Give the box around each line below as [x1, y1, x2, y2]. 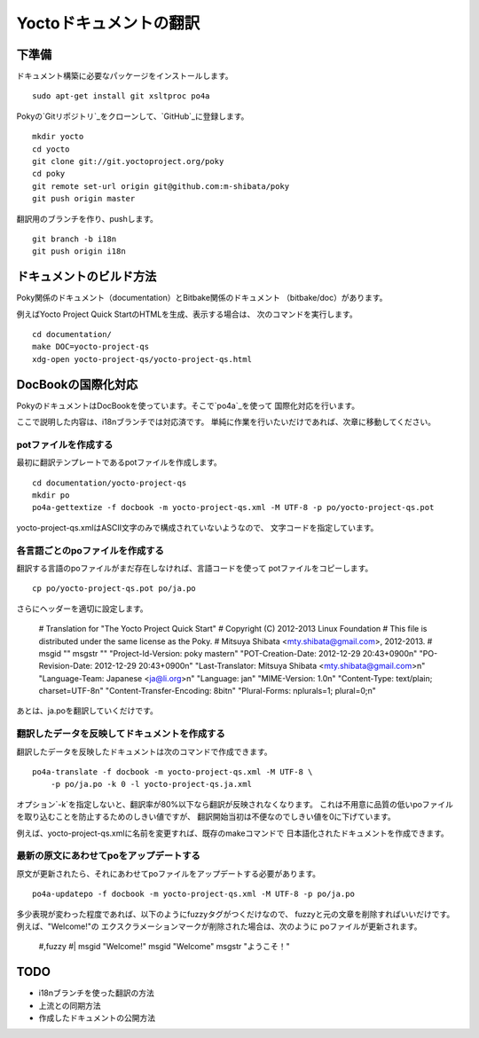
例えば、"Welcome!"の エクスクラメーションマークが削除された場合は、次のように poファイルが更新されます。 [16, 921, 422, 932]
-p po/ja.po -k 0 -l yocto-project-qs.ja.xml [50, 779, 253, 790]
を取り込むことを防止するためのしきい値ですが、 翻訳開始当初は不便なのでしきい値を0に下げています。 [16, 812, 397, 822]
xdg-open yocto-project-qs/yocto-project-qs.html [32, 354, 253, 364]
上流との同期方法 [38, 1000, 101, 1010]
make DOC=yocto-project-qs [32, 342, 150, 352]
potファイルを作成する [16, 438, 114, 451]
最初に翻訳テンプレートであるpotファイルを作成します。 [16, 457, 222, 468]
